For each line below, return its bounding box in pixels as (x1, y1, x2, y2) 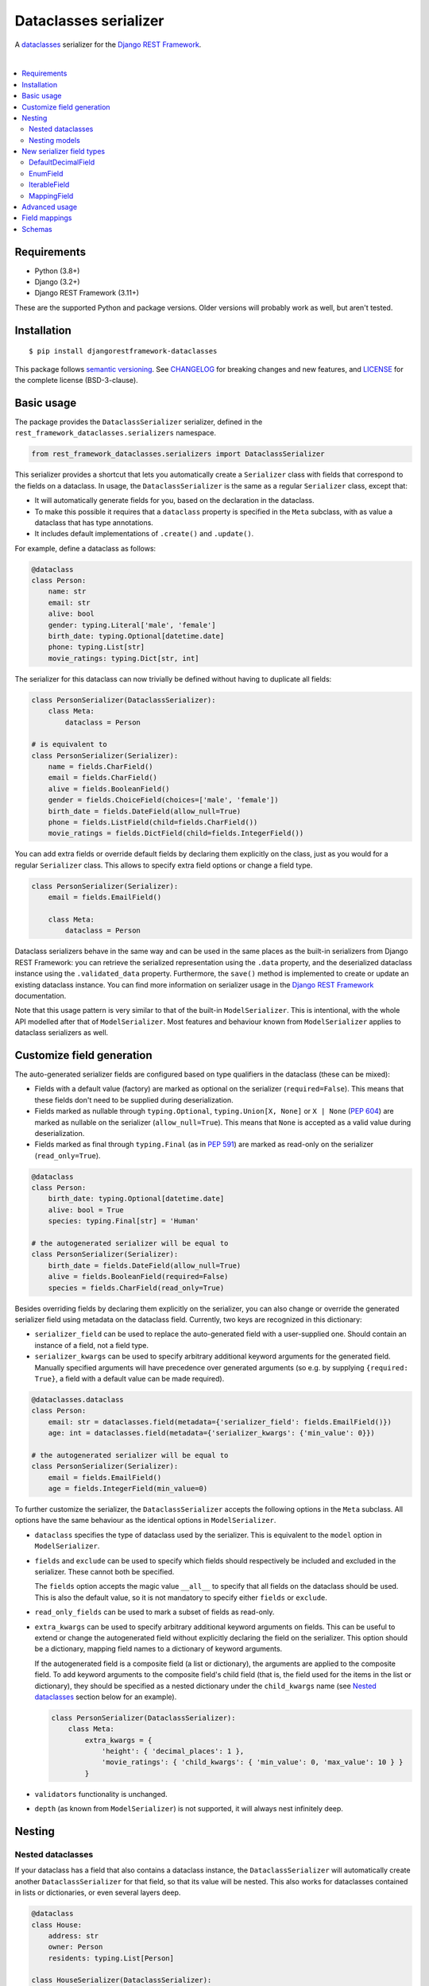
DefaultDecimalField (29, 157, 95, 167)
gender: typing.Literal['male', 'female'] (48, 620, 216, 629)
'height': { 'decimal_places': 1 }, (101, 1747, 245, 1756)
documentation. (14, 991, 67, 1000)
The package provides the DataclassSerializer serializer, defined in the (14, 417, 263, 427)
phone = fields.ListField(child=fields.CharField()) (48, 818, 258, 827)
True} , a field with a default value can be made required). (34, 1374, 225, 1383)
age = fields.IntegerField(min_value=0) (48, 1484, 208, 1493)
